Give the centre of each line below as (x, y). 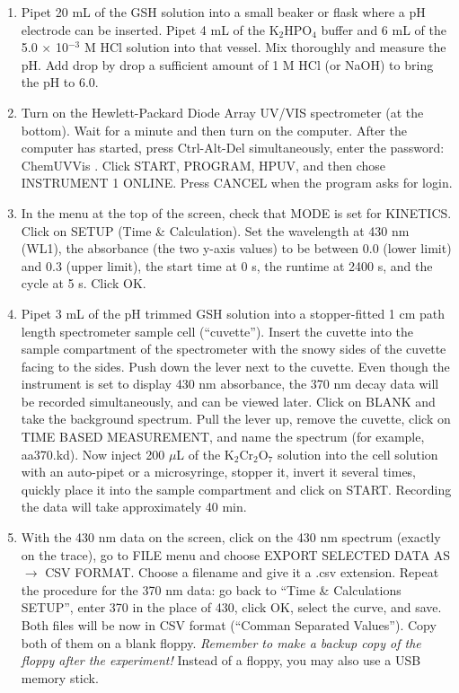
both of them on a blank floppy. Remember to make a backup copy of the (221, 642)
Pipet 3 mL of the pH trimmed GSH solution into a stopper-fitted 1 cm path (233, 313)
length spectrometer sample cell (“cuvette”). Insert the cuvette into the (217, 331)
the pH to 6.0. (60, 82)
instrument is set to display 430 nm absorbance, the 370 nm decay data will (230, 384)
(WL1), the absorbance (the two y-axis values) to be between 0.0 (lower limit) (236, 248)
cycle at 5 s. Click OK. (84, 283)
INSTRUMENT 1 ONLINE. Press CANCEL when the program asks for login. (237, 183)
